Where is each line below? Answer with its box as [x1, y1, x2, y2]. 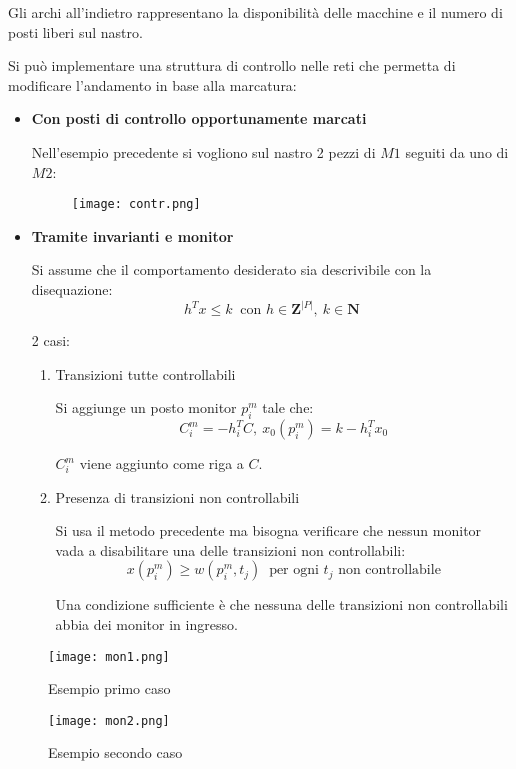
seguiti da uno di [405, 141, 509, 162]
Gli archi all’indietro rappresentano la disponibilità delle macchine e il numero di [8, 2, 503, 22]
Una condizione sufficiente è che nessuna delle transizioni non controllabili [55, 594, 508, 615]
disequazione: [31, 279, 113, 299]
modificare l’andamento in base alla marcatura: [8, 74, 297, 95]
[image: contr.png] [71, 197, 201, 212]
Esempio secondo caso [48, 742, 183, 763]
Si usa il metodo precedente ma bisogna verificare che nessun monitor [55, 520, 482, 541]
